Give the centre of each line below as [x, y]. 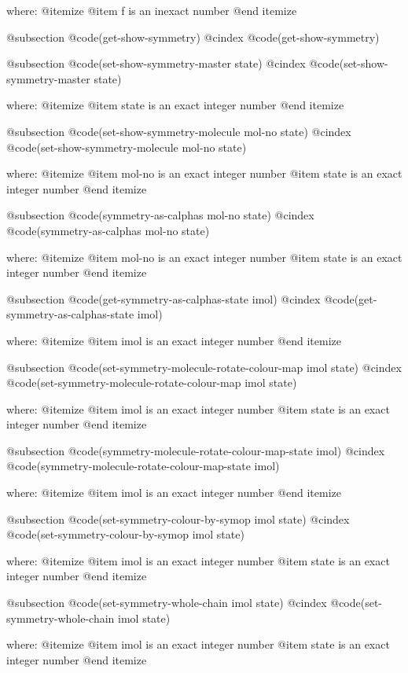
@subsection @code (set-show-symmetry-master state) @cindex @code [173, 63]
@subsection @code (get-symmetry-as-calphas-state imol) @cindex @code [180, 298]
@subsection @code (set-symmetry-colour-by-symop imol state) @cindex [178, 519]
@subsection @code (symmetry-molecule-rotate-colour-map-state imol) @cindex [196, 450]
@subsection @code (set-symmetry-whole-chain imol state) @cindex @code [184, 603]
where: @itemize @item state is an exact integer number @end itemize [175, 105]
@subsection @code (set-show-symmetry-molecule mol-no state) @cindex [179, 131]
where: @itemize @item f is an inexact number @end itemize [152, 10]
